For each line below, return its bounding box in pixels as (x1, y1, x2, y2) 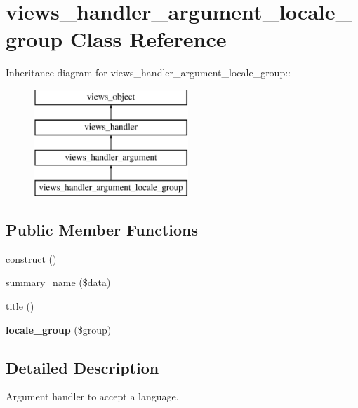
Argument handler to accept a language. (6, 389, 179, 404)
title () (6, 299, 34, 313)
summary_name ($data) (6, 275, 111, 290)
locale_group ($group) (6, 322, 112, 336)
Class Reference (69, 25, 227, 53)
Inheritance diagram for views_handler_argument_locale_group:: (6, 65, 291, 80)
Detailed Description (6, 356, 159, 378)
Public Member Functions (6, 219, 198, 240)
